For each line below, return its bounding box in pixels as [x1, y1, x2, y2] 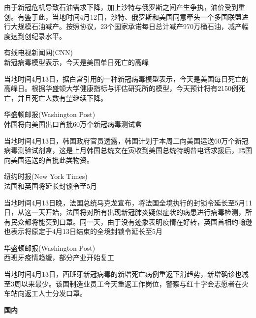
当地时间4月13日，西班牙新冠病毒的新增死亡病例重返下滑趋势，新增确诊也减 [4, 269, 249, 279]
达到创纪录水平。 [10, 30, 66, 41]
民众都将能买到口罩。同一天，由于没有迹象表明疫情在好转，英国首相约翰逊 [10, 216, 252, 227]
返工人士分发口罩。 [24, 288, 87, 298]
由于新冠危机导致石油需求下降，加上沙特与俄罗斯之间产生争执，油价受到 [4, 2, 238, 12]
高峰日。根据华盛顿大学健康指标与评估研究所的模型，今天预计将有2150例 [4, 83, 238, 93]
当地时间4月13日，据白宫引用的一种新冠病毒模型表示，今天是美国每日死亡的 [4, 73, 249, 84]
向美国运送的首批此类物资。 [4, 154, 94, 165]
